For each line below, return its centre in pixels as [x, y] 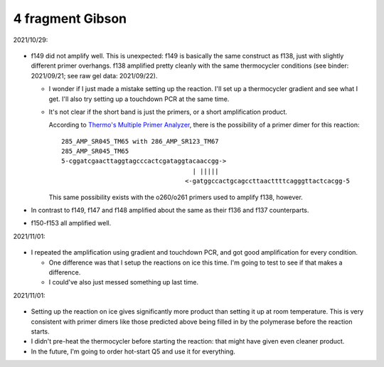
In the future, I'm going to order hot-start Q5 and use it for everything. [133, 351]
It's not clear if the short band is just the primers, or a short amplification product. [168, 112]
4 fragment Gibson [70, 18]
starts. [40, 331]
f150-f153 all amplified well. [71, 223]
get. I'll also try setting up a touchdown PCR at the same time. [139, 99]
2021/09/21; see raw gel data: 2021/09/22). [94, 75]
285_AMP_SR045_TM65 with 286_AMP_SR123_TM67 [140, 141]
